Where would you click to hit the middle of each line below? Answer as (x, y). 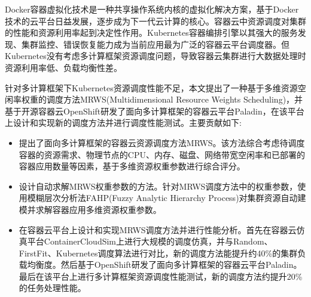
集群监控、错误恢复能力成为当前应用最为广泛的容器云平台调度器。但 (155, 44)
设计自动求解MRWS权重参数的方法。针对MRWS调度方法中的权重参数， (158, 186)
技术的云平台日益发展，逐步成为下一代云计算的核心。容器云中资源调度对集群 (155, 21)
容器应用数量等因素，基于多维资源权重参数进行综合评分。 (132, 166)
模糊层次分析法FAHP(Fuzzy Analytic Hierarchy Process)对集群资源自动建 (167, 198)
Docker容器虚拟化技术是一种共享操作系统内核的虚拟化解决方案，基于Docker (152, 9)
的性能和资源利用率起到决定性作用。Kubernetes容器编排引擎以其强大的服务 (151, 33)
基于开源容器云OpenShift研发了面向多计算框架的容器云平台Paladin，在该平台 (155, 111)
